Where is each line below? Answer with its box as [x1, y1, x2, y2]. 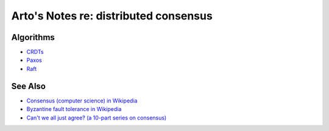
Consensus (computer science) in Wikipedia [26, 97, 138, 104]
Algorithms [11, 32, 55, 42]
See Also [11, 81, 46, 91]
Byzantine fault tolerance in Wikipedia [26, 106, 122, 113]
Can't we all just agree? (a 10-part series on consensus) [26, 114, 167, 121]
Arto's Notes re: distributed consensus [11, 9, 213, 22]
